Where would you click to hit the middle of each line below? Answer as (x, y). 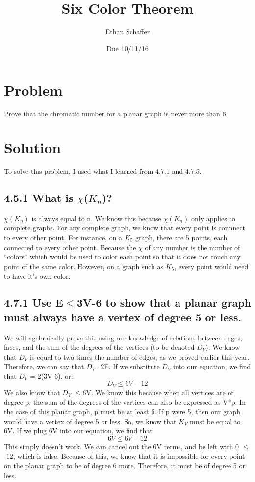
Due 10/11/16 (127, 48)
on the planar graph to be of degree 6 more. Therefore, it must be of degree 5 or (125, 466)
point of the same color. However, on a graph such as (84, 266)
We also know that (32, 392)
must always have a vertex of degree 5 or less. (123, 317)
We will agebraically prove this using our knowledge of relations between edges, (123, 337)
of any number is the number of (192, 247)
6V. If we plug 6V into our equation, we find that (78, 431)
